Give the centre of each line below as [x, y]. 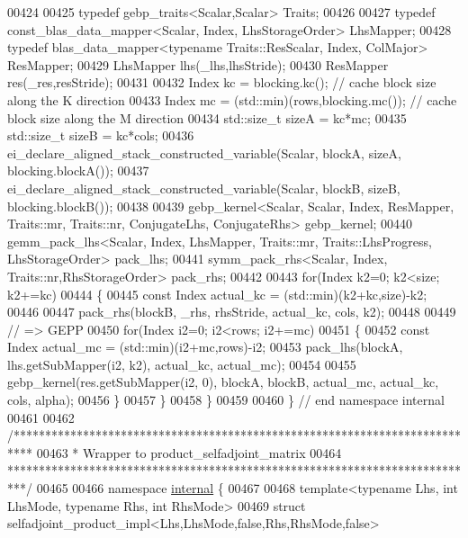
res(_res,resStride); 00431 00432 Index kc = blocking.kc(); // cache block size [222, 82]
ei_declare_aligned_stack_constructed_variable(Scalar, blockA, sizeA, [204, 152]
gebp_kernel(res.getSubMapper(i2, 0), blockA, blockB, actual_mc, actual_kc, [223, 382]
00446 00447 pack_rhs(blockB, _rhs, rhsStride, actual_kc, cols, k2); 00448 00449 [232, 312]
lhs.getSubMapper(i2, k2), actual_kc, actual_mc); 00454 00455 [182, 364]
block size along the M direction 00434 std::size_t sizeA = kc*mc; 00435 [207, 117]
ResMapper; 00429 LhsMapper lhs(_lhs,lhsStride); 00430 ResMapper [198, 64]
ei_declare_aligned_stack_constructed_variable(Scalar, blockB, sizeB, [204, 188]
